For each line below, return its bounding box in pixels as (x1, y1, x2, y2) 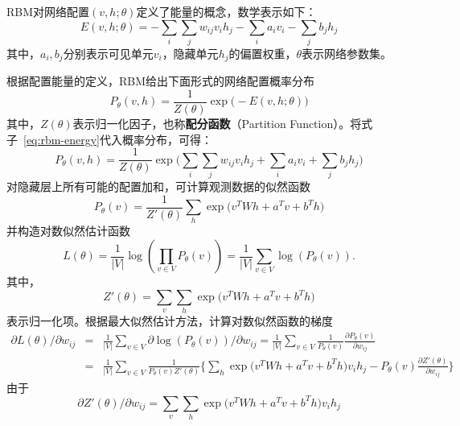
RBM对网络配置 (6, 3, 90, 19)
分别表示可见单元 (63, 44, 154, 61)
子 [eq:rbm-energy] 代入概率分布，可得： (6, 130, 212, 147)
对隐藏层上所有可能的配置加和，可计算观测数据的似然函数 (6, 178, 310, 195)
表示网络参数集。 (302, 44, 392, 61)
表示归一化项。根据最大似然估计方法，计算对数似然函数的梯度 (6, 312, 333, 329)
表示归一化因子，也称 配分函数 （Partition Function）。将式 (72, 115, 373, 132)
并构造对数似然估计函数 (6, 222, 130, 239)
